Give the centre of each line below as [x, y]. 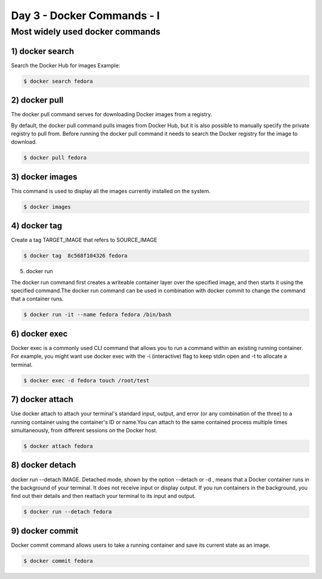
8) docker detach [44, 465]
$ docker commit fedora [58, 561]
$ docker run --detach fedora [68, 512]
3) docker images [44, 177]
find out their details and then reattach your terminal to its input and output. [103, 496]
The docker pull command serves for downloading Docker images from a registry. [112, 114]
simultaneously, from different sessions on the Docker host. [84, 431]
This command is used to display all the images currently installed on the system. [111, 191]
